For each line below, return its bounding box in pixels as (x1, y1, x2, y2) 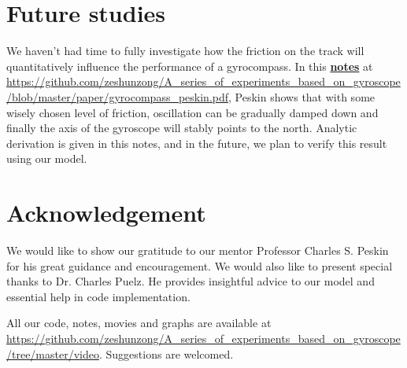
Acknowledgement (6, 197, 206, 229)
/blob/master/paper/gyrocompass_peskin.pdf (6, 88, 229, 105)
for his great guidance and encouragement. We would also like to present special (6, 257, 393, 274)
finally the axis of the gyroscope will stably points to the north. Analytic (6, 120, 357, 136)
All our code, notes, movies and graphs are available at (6, 315, 272, 331)
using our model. (6, 150, 87, 167)
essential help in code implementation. (6, 288, 191, 304)
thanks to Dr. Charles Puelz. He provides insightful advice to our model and (6, 273, 375, 289)
